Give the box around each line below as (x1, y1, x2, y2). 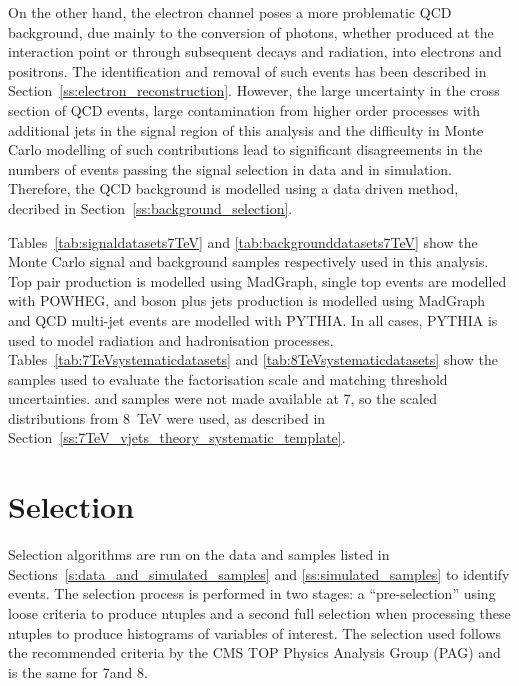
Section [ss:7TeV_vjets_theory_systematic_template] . (8, 427, 346, 448)
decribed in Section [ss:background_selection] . (8, 197, 293, 218)
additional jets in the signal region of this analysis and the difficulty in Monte (8, 119, 484, 140)
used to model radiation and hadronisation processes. (8, 329, 334, 350)
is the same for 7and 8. (8, 661, 148, 682)
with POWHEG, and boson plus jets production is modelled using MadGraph (8, 290, 486, 311)
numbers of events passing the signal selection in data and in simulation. (8, 158, 452, 179)
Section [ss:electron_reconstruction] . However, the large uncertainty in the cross (8, 80, 500, 101)
